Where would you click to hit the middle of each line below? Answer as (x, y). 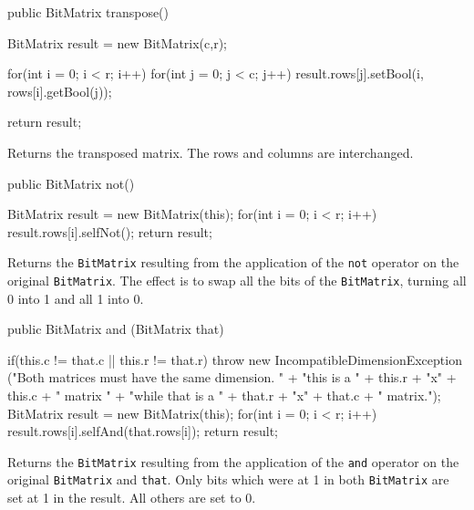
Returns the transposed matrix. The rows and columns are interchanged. (211, 152)
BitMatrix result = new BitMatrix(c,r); (117, 42)
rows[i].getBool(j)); (60, 91)
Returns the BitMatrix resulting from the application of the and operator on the (233, 461)
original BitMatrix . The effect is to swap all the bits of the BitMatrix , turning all (237, 280)
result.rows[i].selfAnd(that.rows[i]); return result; (143, 431)
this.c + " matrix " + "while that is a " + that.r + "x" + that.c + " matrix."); (224, 396)
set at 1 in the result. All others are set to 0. (132, 498)
